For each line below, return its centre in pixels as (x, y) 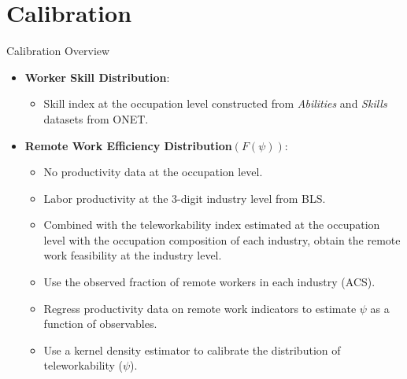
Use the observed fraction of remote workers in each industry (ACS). (209, 282)
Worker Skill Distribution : (97, 77)
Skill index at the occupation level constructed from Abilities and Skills (215, 103)
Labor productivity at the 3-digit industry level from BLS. (185, 198)
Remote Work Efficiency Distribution (128, 145)
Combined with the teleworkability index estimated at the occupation (212, 224)
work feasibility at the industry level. (133, 255)
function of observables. (100, 324)
